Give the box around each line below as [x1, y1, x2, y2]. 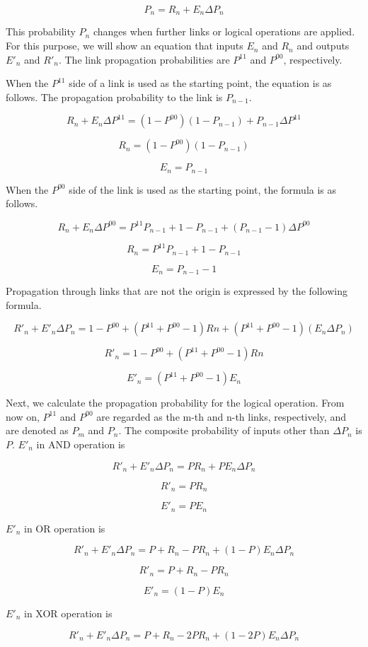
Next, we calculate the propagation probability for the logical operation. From [6, 395, 345, 410]
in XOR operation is [24, 605, 113, 620]
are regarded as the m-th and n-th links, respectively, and [96, 409, 346, 424]
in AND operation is [36, 436, 125, 451]
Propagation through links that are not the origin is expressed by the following [6, 283, 347, 298]
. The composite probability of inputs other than [118, 423, 330, 438]
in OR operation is [24, 520, 105, 535]
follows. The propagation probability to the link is [6, 89, 223, 104]
